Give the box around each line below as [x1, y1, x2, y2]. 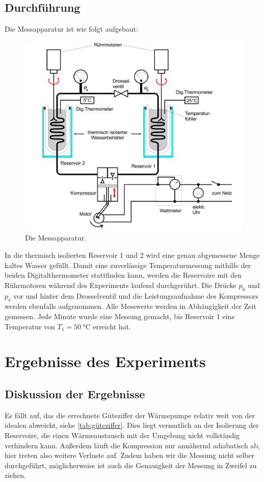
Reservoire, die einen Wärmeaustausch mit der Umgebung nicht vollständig [5, 429, 240, 440]
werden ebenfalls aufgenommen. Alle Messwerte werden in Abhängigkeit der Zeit [5, 301, 256, 311]
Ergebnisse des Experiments [5, 351, 206, 372]
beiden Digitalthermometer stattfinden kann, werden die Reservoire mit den [5, 270, 242, 280]
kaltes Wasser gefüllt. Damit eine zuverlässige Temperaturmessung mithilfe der [5, 259, 251, 270]
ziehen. [5, 470, 26, 480]
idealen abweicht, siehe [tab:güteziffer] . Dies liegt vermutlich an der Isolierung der [5, 420, 259, 430]
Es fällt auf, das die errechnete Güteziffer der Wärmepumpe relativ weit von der [5, 409, 255, 420]
